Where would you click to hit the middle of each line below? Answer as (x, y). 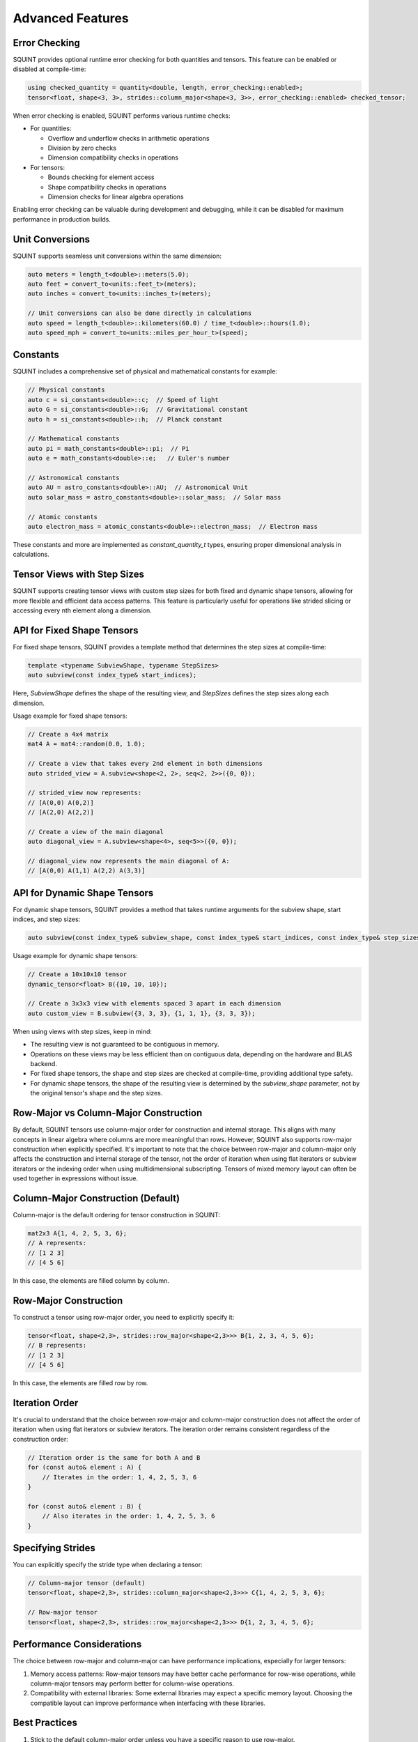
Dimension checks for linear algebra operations (116, 196)
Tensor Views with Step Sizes (78, 575)
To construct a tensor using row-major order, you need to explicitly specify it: (124, 1318)
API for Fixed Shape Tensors (76, 630)
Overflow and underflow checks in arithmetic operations (129, 138)
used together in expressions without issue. (76, 1178)
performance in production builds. (62, 219)
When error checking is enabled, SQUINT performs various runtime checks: (122, 116)
